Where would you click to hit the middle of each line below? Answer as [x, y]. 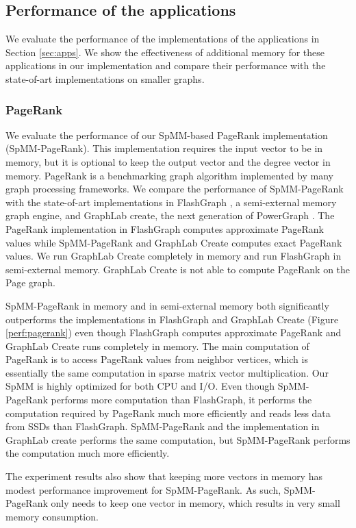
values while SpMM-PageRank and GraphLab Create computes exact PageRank [174, 242]
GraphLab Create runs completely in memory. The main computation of [157, 345]
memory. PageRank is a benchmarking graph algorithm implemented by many [169, 175]
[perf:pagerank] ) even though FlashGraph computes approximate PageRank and [174, 332]
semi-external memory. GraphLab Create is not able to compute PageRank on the [178, 269]
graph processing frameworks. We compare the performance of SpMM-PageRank [175, 189]
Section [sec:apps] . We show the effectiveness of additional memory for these [165, 52]
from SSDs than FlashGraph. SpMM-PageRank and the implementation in [163, 426]
